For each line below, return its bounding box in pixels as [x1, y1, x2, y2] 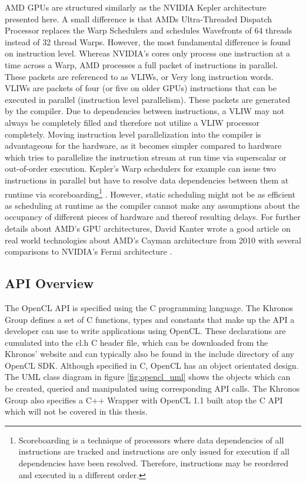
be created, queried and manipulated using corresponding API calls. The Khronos [5, 382, 300, 395]
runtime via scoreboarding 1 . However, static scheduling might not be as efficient [5, 186, 295, 200]
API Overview [5, 274, 94, 292]
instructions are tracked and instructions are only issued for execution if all [18, 445, 290, 458]
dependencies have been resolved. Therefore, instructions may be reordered [18, 457, 289, 469]
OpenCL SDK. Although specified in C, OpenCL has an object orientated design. [5, 359, 299, 371]
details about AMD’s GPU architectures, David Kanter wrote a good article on [5, 222, 291, 234]
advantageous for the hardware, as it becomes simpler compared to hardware [5, 139, 282, 152]
